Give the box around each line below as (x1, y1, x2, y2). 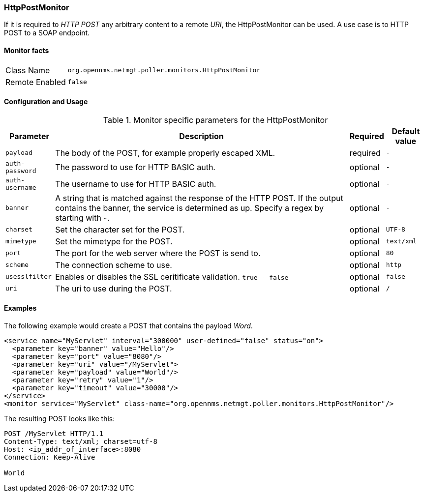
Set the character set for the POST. (55, 224, 185, 234)
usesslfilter (5, 273, 52, 281)
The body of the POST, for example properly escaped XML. (55, 147, 275, 158)
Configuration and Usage (4, 97, 88, 106)
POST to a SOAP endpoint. (4, 29, 90, 37)
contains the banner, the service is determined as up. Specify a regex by (55, 203, 324, 213)
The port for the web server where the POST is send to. (55, 248, 261, 258)
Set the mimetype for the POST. (55, 236, 173, 246)
